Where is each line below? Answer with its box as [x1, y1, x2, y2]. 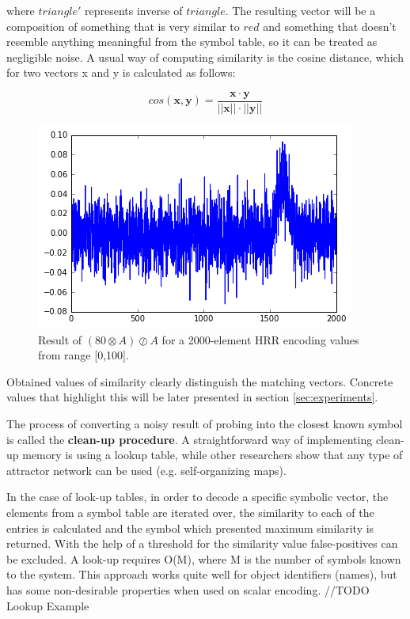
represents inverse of [84, 2, 183, 18]
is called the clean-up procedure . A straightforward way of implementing [6, 431, 373, 447]
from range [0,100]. [38, 347, 129, 363]
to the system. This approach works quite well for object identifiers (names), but [6, 566, 397, 583]
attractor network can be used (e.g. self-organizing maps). [6, 461, 287, 478]
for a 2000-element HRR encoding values [161, 331, 359, 347]
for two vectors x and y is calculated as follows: [6, 64, 236, 81]
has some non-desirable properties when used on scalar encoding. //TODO [6, 581, 370, 598]
